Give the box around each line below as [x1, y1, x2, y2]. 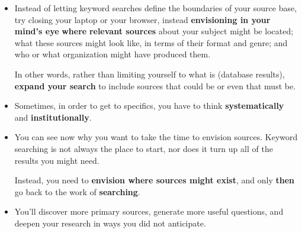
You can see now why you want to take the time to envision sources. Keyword [14, 131, 298, 143]
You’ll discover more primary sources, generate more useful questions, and [14, 205, 284, 218]
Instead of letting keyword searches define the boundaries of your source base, [14, 2, 297, 14]
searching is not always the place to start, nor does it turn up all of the [14, 142, 273, 154]
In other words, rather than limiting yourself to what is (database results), [14, 67, 285, 80]
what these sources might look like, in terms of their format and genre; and [14, 36, 288, 48]
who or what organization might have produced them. [14, 48, 211, 60]
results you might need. [14, 154, 99, 166]
